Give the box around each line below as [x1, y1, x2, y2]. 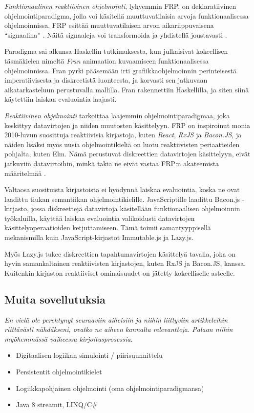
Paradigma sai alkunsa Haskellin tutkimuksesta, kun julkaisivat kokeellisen [4, 46, 228, 56]
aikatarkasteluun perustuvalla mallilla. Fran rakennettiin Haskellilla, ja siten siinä [4, 84, 249, 94]
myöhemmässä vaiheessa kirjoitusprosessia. [4, 333, 133, 344]
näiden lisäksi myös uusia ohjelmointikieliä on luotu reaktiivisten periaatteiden [4, 139, 240, 149]
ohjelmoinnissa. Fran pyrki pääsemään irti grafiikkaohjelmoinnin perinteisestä [4, 65, 236, 75]
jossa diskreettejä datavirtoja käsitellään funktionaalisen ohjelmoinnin [31, 203, 240, 214]
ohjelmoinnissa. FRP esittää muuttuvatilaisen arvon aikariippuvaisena [4, 20, 214, 30]
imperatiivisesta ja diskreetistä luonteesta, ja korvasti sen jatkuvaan [4, 75, 208, 85]
